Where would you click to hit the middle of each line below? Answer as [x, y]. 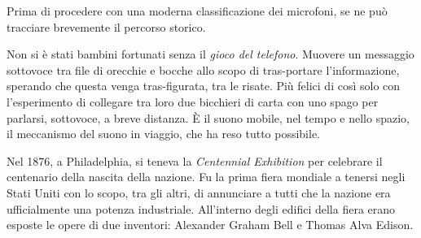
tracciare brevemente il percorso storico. [106, 26]
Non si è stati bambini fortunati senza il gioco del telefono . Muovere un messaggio [210, 54]
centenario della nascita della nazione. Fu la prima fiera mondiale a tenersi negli [206, 177]
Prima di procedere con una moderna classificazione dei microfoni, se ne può [197, 11]
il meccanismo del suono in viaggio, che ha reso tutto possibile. [164, 134]
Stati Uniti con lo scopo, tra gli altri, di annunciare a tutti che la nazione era [199, 192]
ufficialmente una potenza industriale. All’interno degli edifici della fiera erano [201, 208]
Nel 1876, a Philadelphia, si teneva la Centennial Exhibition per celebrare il [195, 160]
